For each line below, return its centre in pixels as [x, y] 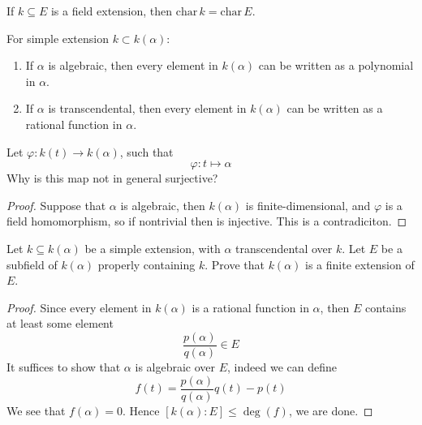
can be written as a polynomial [336, 65]
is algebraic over [175, 366]
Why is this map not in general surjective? [112, 178]
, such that [146, 151]
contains [386, 307]
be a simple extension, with [153, 248]
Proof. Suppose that [56, 205]
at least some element [60, 323]
